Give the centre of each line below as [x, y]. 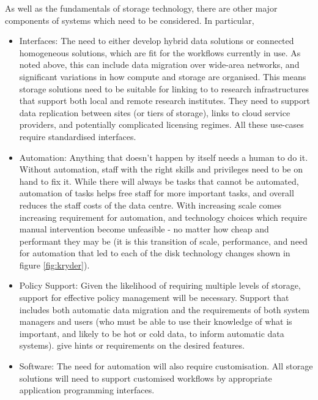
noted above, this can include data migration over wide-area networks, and [159, 65]
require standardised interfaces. [78, 136]
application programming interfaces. [87, 390]
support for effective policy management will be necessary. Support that [154, 298]
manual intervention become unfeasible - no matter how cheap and [144, 229]
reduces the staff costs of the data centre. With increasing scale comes [150, 205]
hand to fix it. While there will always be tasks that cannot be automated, [159, 181]
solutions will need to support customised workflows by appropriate [146, 378]
